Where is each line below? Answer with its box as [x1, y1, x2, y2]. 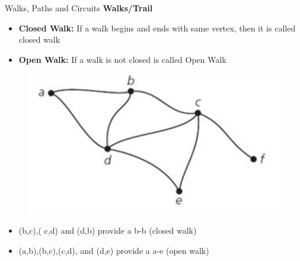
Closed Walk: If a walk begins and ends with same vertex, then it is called [18, 21, 296, 34]
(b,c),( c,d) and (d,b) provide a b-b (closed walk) [18, 224, 197, 236]
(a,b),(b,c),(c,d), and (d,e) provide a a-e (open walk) [18, 244, 209, 256]
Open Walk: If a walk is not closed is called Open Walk [18, 53, 226, 65]
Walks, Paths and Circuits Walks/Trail [5, 2, 153, 14]
